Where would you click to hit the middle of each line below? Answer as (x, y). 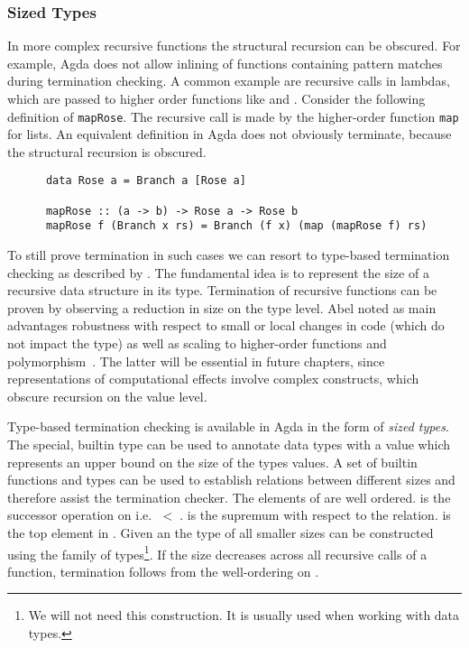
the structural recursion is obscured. (107, 151)
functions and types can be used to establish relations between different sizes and (231, 480)
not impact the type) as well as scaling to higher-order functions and (197, 343)
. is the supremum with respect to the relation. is (315, 515)
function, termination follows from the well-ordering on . (163, 571)
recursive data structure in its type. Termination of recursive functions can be (222, 290)
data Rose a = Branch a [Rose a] (146, 181)
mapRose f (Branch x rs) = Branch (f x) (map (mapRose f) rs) (236, 226)
